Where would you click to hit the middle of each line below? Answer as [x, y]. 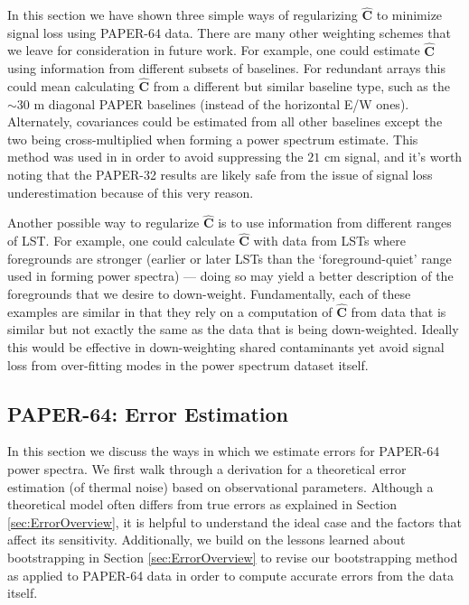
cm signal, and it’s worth [393, 157]
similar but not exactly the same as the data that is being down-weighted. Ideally [233, 329]
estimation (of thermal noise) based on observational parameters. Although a [220, 486]
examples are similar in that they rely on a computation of [170, 311]
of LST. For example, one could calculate [121, 241]
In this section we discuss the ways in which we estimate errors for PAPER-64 [224, 451]
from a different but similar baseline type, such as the [301, 86]
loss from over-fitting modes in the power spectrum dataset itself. [188, 364]
